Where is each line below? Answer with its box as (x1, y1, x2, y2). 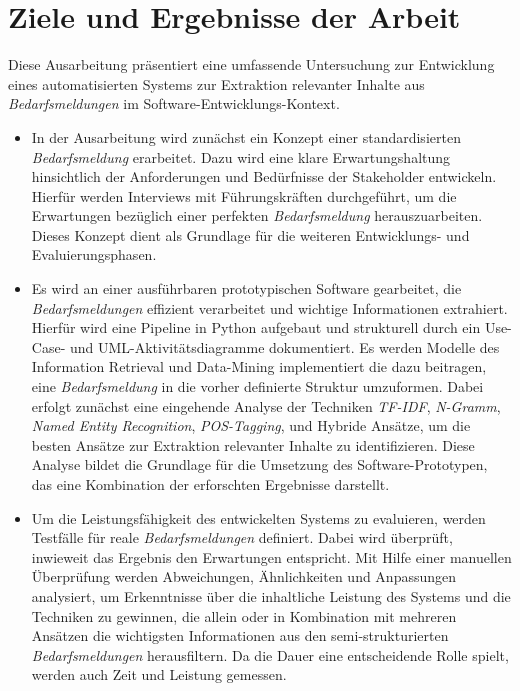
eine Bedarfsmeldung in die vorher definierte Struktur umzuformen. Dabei (31, 376, 484, 397)
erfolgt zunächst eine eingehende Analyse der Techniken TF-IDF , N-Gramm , (31, 395, 501, 416)
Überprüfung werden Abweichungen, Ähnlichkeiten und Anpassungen (31, 566, 457, 587)
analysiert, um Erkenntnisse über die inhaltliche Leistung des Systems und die (31, 585, 511, 606)
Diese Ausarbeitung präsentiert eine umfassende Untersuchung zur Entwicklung (8, 54, 495, 75)
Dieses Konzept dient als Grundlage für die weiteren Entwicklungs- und (31, 224, 470, 245)
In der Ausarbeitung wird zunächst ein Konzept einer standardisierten (31, 126, 461, 147)
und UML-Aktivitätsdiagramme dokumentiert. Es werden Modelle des (69, 336, 500, 357)
